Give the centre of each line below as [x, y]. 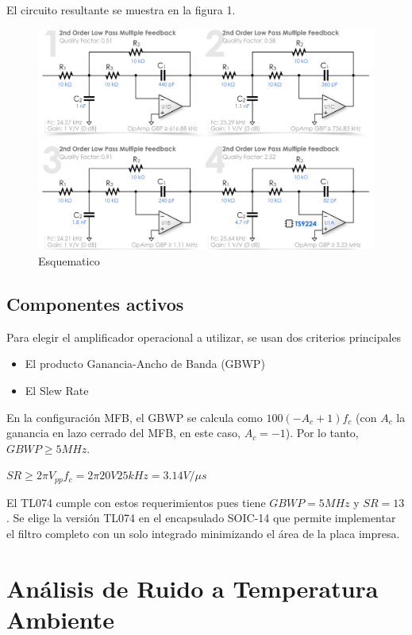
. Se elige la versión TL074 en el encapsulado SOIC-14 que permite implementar [201, 518]
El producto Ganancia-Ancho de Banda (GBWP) [145, 364]
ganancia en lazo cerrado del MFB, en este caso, [123, 433]
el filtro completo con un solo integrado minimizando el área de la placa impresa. [203, 534]
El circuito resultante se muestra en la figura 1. [121, 10]
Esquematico [69, 261]
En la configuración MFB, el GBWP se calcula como [135, 417]
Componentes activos [95, 304]
